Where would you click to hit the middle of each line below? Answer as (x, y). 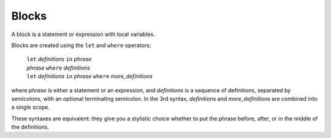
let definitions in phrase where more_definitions (90, 76)
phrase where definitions (58, 68)
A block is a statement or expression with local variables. (83, 34)
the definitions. (30, 127)
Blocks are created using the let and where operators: (81, 45)
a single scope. (31, 107)
